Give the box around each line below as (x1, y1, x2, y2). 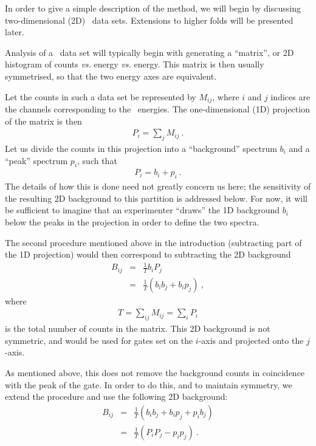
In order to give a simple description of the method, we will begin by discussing (5, 2, 301, 14)
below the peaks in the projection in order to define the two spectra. (5, 216, 259, 228)
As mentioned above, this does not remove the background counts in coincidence (5, 366, 305, 379)
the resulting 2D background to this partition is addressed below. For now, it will (5, 191, 308, 204)
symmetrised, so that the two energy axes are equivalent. (5, 69, 217, 82)
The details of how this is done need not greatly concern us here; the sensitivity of (5, 180, 311, 193)
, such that (77, 154, 117, 166)
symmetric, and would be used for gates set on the (5, 334, 193, 346)
